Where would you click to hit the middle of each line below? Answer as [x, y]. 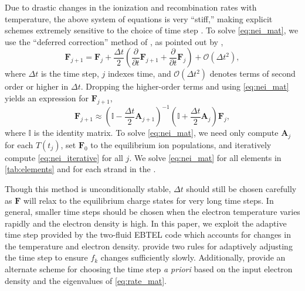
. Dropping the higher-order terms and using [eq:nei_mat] [185, 86]
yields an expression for [47, 97]
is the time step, [70, 73]
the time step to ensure [46, 257]
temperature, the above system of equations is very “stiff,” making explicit [139, 18]
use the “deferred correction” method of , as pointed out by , [114, 41]
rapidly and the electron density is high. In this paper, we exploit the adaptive [146, 223]
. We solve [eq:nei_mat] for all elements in [205, 157]
